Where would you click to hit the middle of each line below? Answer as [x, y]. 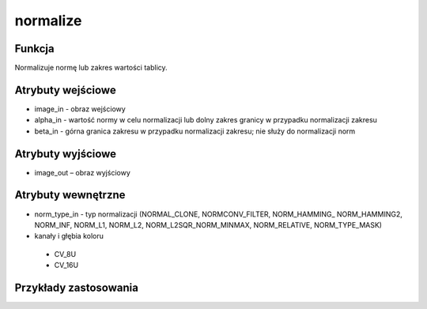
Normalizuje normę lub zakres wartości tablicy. [91, 68]
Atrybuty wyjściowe [66, 154]
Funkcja [34, 49]
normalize [48, 21]
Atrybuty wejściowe [65, 90]
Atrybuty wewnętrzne [70, 195]
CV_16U [66, 266]
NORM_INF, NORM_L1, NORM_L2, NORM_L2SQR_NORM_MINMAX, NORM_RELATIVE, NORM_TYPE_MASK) [208, 224]
